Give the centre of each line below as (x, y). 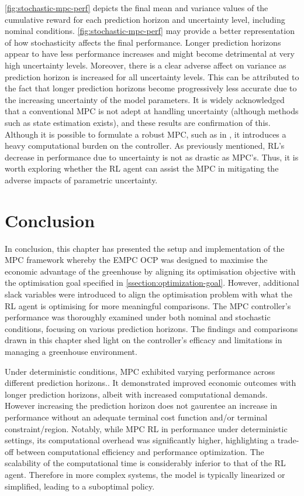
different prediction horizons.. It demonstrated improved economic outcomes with (151, 383)
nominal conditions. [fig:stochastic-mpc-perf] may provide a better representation (150, 31)
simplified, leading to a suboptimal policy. (80, 486)
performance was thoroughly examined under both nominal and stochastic (138, 317)
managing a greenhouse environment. (71, 351)
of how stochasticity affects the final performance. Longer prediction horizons (143, 42)
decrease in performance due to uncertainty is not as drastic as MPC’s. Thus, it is (152, 157)
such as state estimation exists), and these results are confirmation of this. (138, 122)
